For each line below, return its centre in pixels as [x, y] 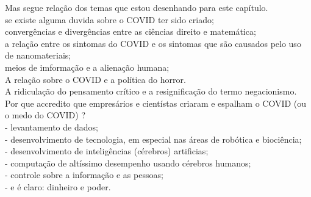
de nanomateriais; [38, 55]
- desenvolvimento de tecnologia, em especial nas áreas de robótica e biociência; [153, 139]
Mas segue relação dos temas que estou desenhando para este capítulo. [137, 7]
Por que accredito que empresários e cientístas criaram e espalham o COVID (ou [156, 103]
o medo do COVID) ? [45, 115]
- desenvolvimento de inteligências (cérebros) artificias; [107, 151]
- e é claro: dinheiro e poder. [58, 186]
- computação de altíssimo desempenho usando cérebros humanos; [128, 163]
